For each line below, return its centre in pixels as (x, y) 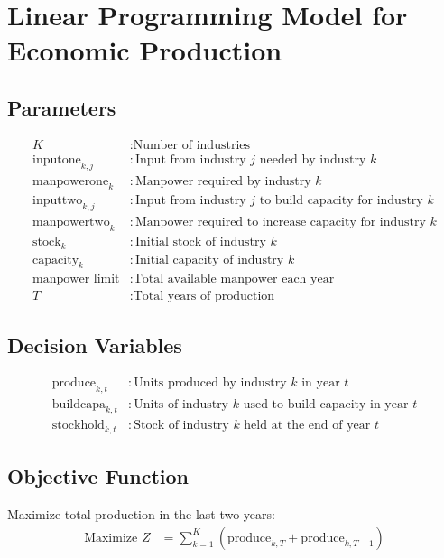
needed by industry (313, 159)
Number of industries (192, 145)
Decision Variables (95, 344)
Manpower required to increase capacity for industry (281, 223)
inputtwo (58, 201)
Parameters (62, 107)
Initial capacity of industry (210, 260)
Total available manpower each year (234, 279)
